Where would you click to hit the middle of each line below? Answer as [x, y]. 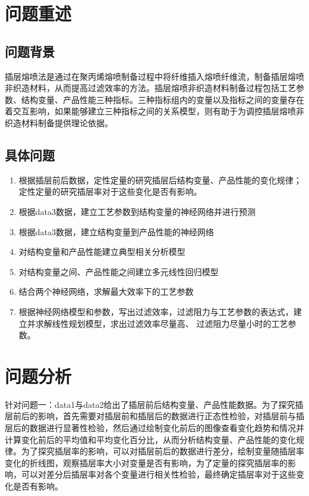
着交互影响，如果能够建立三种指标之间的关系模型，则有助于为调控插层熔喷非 [154, 111]
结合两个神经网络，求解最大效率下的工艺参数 [106, 291]
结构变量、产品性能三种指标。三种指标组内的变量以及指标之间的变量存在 [163, 99]
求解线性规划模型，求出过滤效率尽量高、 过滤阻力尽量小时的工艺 [162, 323]
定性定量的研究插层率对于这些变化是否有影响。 [110, 191]
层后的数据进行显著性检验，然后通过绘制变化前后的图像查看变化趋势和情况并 [154, 428]
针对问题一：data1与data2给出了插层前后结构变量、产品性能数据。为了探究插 [154, 404]
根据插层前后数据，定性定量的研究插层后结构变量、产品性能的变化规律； [160, 180]
